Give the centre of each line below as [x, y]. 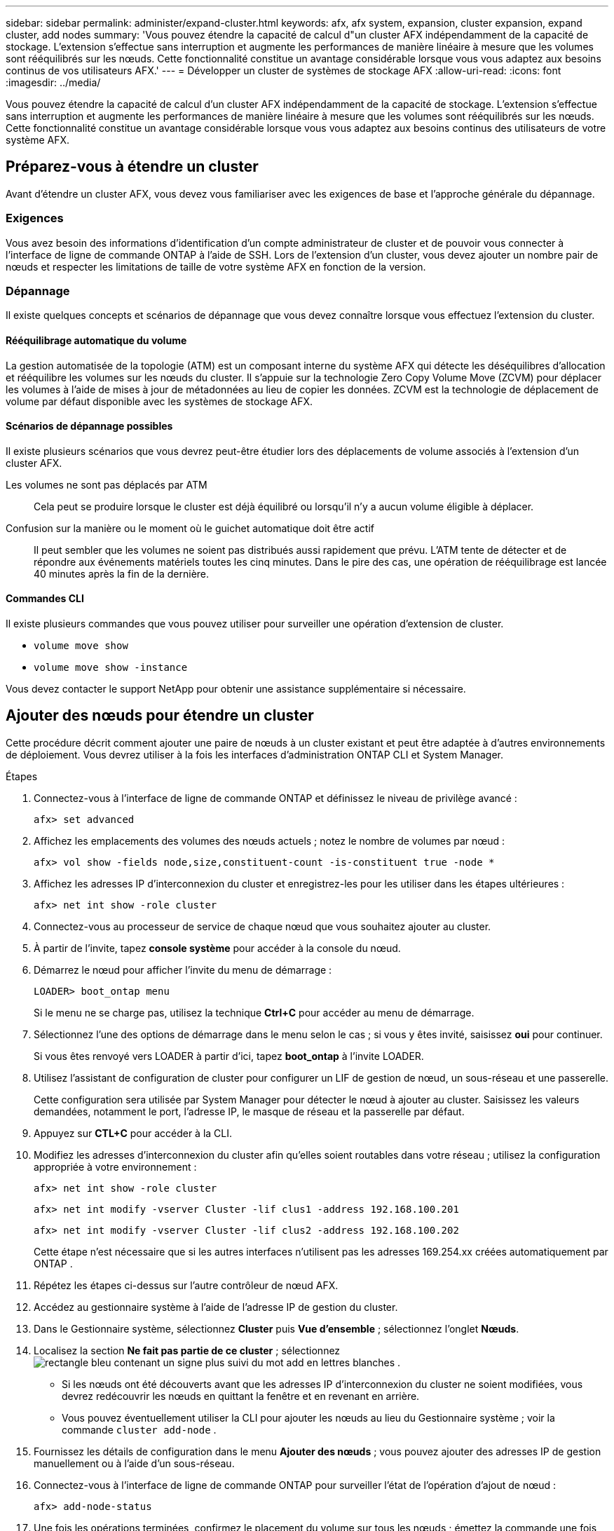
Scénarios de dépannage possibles [89, 426]
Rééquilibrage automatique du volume [96, 340]
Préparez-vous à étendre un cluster [132, 167]
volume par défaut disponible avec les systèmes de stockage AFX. [159, 401]
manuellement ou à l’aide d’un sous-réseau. [134, 1463]
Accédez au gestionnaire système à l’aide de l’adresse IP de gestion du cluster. [216, 1307]
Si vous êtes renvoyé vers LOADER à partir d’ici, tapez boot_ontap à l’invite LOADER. [229, 1056]
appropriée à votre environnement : [115, 1166]
